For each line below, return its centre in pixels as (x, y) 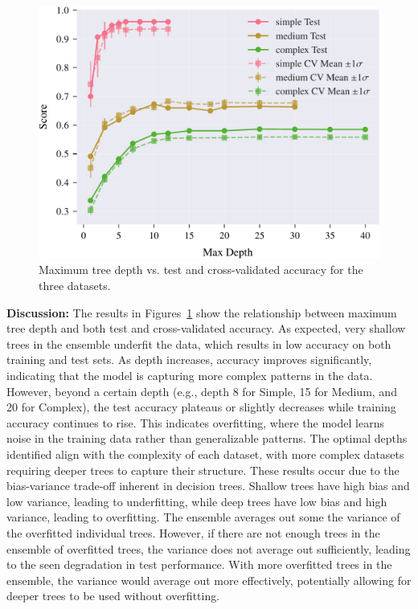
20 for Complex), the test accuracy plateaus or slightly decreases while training (201, 407)
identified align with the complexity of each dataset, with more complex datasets (205, 454)
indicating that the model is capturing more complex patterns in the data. (190, 376)
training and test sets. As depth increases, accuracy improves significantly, (189, 360)
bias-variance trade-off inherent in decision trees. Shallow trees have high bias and (208, 486)
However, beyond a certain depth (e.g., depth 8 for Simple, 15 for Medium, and (202, 391)
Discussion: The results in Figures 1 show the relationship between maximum (202, 312)
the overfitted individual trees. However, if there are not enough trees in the (193, 532)
